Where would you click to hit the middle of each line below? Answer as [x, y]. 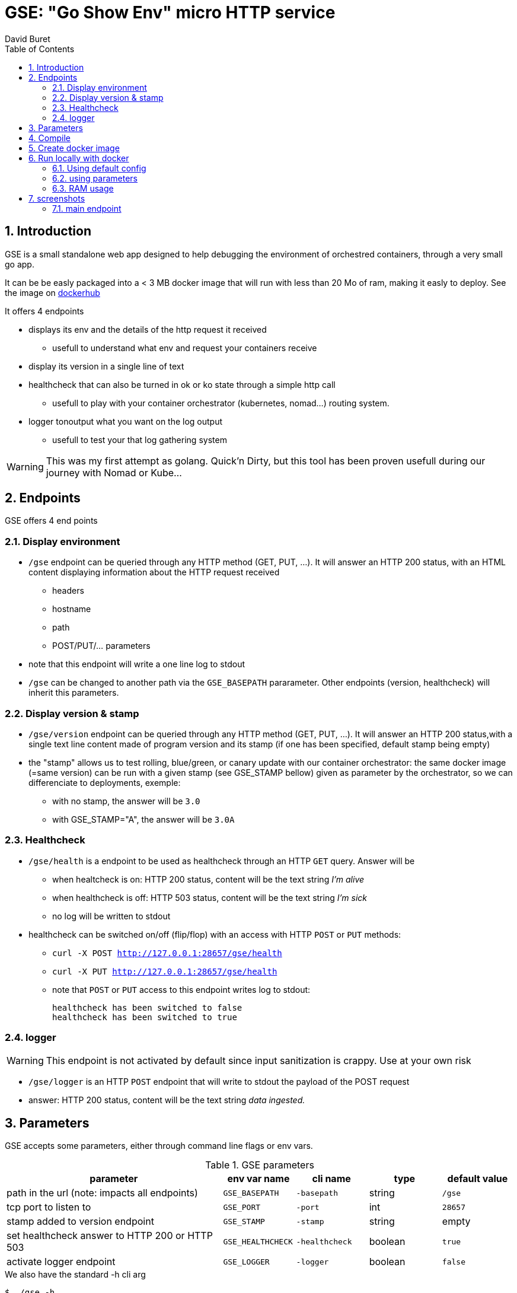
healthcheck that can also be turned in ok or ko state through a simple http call [182, 384]
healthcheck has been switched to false [147, 1007]
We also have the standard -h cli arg [75, 1275]
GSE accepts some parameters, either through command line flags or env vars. [159, 1146]
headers [68, 591]
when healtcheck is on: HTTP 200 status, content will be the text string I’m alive [208, 879]
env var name [258, 1179]
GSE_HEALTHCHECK [258, 1241]
